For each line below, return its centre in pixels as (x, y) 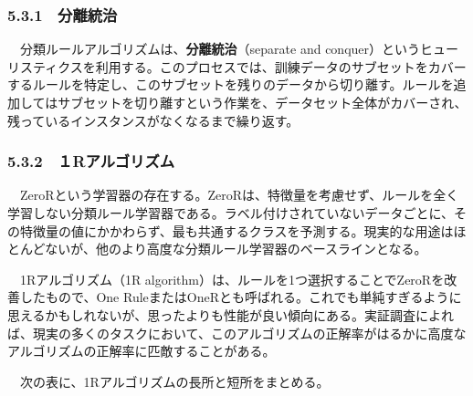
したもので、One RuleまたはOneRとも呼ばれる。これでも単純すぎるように (241, 297)
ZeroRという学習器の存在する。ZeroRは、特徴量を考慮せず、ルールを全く (239, 195)
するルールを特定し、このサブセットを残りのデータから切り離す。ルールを (231, 84)
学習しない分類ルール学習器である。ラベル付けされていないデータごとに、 (231, 213)
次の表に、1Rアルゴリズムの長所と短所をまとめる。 (174, 381)
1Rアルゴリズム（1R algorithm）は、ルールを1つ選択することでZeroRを (232, 279)
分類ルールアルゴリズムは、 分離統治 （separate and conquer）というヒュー (239, 49)
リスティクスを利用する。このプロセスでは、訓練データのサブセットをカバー (237, 66)
